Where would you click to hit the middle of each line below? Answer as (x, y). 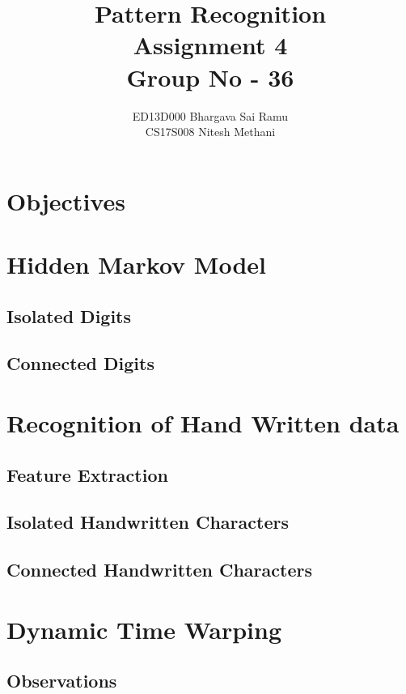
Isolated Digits (69, 315)
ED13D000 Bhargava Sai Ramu (210, 115)
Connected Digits (80, 363)
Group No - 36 (210, 77)
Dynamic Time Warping (144, 629)
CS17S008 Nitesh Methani (210, 132)
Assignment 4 (210, 45)
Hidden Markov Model (136, 264)
